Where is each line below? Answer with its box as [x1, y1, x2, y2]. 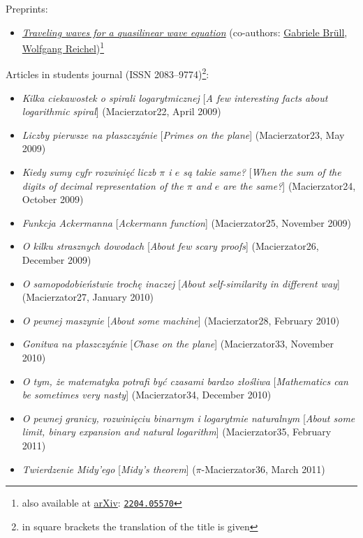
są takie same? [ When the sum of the [183, 165, 341, 179]
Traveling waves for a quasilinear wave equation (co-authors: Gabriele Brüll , [22, 24, 348, 39]
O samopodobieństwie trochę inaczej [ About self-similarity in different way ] [22, 276, 340, 290]
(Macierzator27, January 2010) [22, 290, 154, 304]
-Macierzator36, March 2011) [201, 461, 325, 476]
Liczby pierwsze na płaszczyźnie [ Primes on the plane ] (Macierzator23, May [22, 127, 345, 142]
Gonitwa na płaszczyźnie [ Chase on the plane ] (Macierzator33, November [22, 336, 334, 351]
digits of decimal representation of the [22, 178, 184, 193]
